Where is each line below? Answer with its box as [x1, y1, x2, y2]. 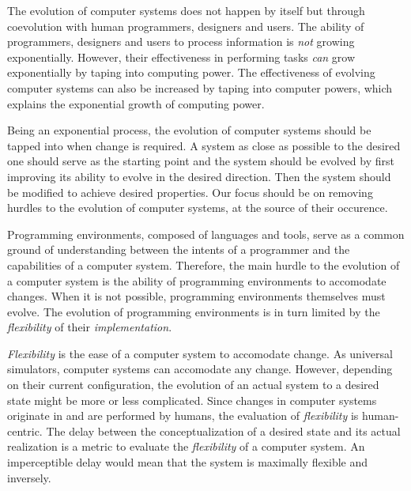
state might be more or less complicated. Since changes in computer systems [7, 391, 377, 408]
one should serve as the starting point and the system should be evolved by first [7, 153, 394, 169]
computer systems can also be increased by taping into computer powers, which [7, 79, 393, 96]
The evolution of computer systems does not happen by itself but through [7, 2, 365, 18]
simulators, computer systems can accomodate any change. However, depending [7, 361, 393, 377]
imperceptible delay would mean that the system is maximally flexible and [7, 454, 368, 470]
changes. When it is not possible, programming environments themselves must [7, 288, 386, 304]
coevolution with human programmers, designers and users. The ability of [7, 17, 364, 34]
